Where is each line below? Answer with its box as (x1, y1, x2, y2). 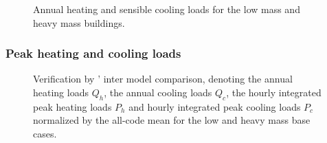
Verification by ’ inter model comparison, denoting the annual (33, 71, 293, 86)
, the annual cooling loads (104, 85, 212, 99)
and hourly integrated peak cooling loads (128, 99, 301, 113)
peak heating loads (33, 99, 112, 113)
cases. (33, 126, 57, 140)
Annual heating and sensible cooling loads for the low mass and (33, 2, 300, 16)
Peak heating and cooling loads (5, 45, 181, 62)
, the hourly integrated (226, 85, 322, 99)
